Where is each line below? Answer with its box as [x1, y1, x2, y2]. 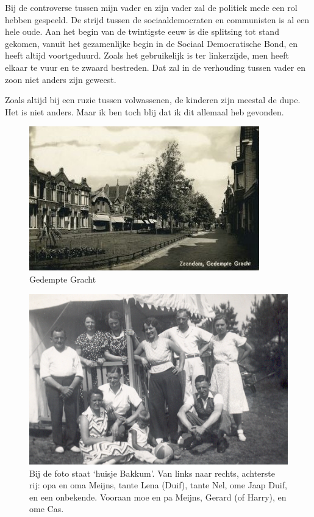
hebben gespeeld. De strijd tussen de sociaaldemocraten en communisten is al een [5, 13, 309, 26]
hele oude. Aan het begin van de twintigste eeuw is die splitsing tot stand [5, 25, 279, 38]
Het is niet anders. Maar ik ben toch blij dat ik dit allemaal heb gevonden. [5, 105, 284, 118]
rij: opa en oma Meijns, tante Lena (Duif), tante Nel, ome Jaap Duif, [29, 479, 287, 491]
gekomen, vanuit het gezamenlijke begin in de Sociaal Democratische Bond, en [5, 37, 298, 49]
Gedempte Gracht [29, 272, 96, 285]
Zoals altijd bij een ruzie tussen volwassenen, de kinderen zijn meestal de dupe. [5, 93, 301, 106]
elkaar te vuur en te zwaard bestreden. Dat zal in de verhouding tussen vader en [5, 60, 305, 73]
